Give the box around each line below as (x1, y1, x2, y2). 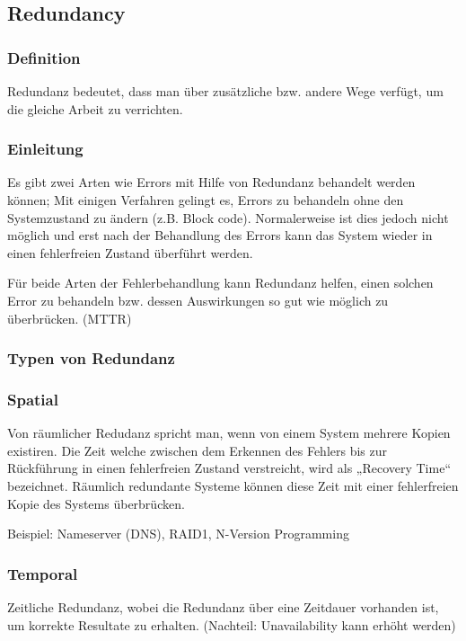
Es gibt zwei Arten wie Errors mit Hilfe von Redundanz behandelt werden (7, 173, 416, 191)
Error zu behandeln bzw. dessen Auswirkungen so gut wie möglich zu (7, 290, 389, 309)
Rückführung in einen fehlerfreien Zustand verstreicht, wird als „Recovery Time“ (7, 458, 452, 477)
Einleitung (7, 138, 84, 160)
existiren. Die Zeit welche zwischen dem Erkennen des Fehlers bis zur (7, 441, 388, 459)
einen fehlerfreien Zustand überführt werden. (7, 243, 253, 262)
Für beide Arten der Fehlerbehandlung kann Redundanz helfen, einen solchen (7, 273, 434, 292)
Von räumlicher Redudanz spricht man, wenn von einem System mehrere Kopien (7, 423, 451, 442)
